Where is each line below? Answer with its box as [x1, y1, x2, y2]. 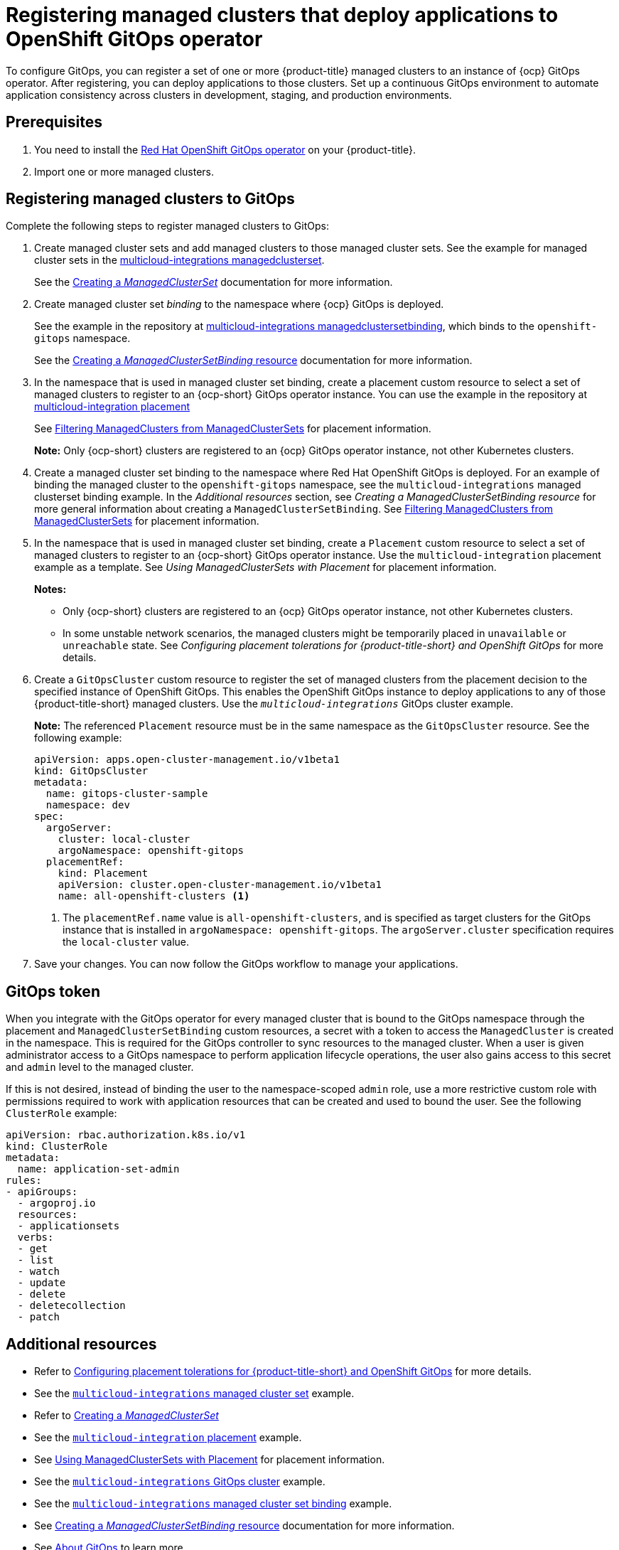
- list [17, 1254, 54, 1266]
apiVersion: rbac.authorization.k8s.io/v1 [6, 1129, 246, 1141]
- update [17, 1277, 66, 1289]
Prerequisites [6, 113, 102, 132]
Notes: [34, 583, 67, 596]
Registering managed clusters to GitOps [6, 190, 295, 208]
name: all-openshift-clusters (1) [58, 890, 250, 902]
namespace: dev [45, 799, 130, 811]
